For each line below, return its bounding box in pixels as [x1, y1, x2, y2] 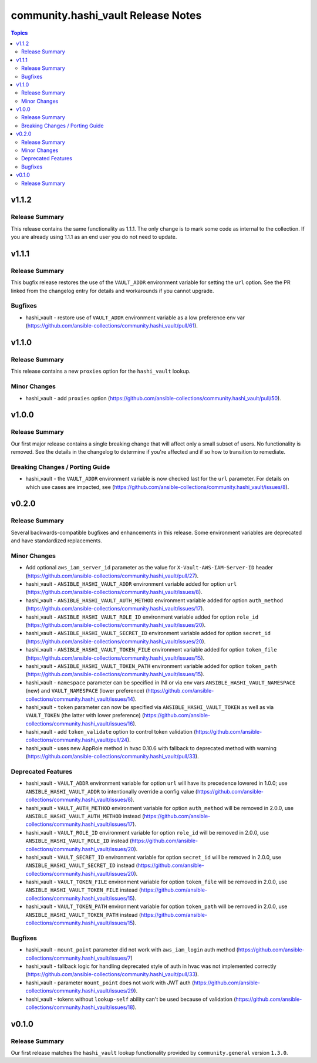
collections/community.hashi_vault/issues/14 [25, 696, 133, 703]
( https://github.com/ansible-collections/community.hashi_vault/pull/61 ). [25, 322, 198, 329]
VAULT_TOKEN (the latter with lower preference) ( [25, 712, 144, 719]
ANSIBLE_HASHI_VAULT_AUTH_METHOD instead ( [25, 812, 144, 819]
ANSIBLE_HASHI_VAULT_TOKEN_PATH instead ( [25, 911, 141, 918]
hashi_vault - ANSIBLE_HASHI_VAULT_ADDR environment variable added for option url [25, 581, 237, 588]
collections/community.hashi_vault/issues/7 [25, 954, 131, 961]
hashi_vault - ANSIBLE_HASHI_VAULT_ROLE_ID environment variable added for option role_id [25, 613, 258, 620]
